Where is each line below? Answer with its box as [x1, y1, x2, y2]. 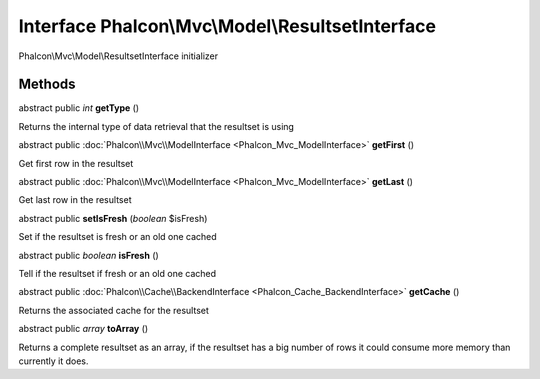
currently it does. [18, 355, 89, 367]
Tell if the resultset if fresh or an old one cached [18, 267, 217, 279]
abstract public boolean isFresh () [18, 249, 159, 261]
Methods [18, 76, 76, 93]
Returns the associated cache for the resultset [18, 304, 210, 316]
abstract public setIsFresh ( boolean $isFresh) [18, 212, 208, 224]
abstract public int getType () [18, 102, 140, 114]
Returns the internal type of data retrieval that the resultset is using [18, 120, 295, 132]
